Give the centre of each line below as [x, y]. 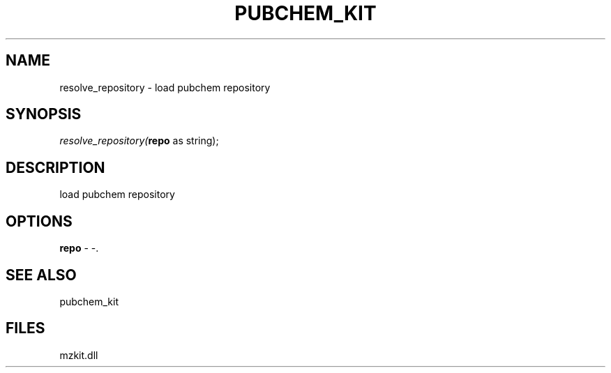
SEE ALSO [41, 275]
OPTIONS [39, 221]
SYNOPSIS [44, 114]
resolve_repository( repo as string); [139, 141]
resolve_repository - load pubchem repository [165, 87]
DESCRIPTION [55, 167]
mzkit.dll [79, 355]
